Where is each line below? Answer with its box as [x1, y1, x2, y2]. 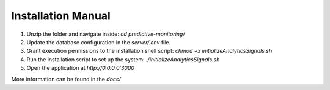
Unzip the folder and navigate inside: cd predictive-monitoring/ [26, 30, 185, 38]
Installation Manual [11, 9, 111, 22]
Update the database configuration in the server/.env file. [26, 38, 171, 46]
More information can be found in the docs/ [11, 75, 122, 83]
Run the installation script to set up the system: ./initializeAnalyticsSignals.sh [26, 55, 220, 63]
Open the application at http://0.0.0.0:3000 [26, 64, 134, 72]
